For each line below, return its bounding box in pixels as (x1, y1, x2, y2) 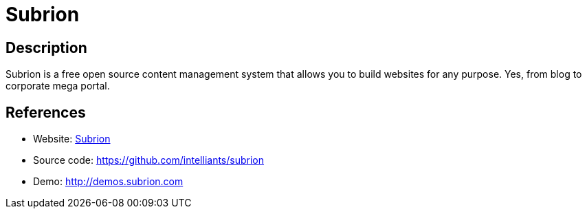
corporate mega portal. (5, 80, 110, 92)
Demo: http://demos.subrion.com (33, 175, 184, 188)
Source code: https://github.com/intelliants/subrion (33, 154, 264, 167)
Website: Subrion (33, 133, 111, 145)
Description (5, 39, 87, 56)
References (5, 103, 86, 121)
